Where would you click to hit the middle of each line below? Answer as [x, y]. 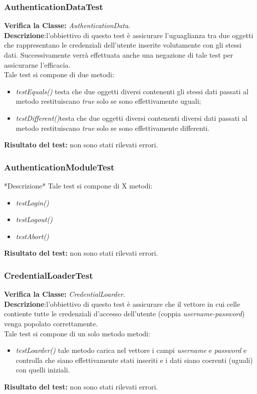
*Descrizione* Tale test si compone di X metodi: [78, 185]
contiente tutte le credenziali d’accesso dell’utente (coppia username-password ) [124, 314]
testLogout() [34, 219]
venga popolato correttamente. [51, 323]
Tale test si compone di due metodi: [59, 74]
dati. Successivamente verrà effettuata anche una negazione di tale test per [119, 55]
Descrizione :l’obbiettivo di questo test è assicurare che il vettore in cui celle [122, 304]
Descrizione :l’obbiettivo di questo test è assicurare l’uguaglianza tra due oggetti [129, 35]
